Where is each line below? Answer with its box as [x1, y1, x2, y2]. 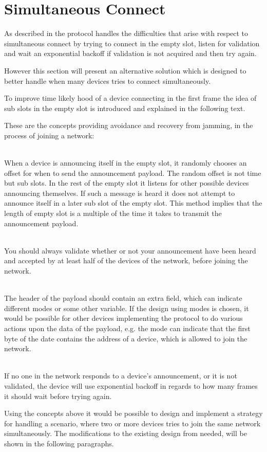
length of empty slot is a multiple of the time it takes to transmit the [4, 208, 222, 219]
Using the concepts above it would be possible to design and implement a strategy [4, 408, 263, 419]
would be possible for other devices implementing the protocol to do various [4, 313, 243, 323]
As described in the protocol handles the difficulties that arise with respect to [4, 28, 249, 39]
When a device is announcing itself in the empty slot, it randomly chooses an [4, 157, 247, 168]
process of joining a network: [4, 130, 94, 140]
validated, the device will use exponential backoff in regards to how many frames [4, 380, 258, 391]
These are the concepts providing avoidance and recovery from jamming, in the [4, 120, 253, 131]
